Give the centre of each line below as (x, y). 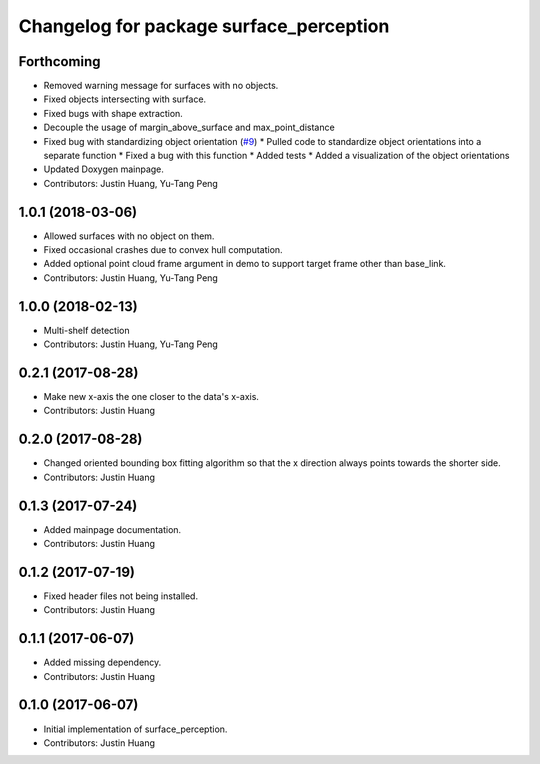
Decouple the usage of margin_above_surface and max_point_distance (189, 127)
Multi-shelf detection (86, 330)
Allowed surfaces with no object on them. (129, 236)
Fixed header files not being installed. (121, 596)
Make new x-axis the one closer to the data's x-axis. (151, 397)
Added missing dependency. (102, 662)
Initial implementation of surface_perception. (135, 729)
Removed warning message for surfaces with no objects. (161, 86)
